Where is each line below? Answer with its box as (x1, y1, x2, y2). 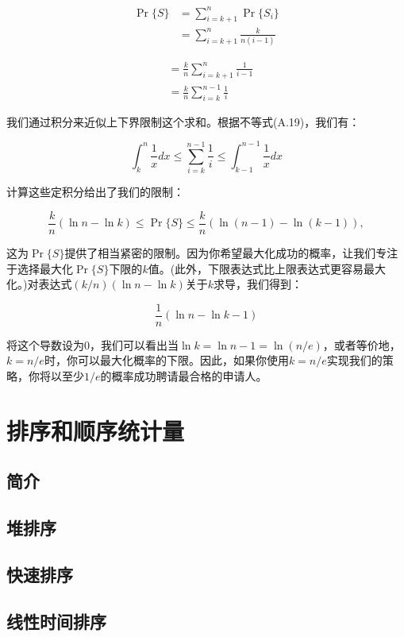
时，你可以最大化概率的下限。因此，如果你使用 (44, 352, 289, 369)
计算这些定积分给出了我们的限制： (6, 183, 184, 200)
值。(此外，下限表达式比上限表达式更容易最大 (148, 260, 387, 276)
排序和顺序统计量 (6, 414, 185, 446)
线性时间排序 (6, 608, 106, 633)
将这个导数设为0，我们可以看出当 (6, 336, 179, 353)
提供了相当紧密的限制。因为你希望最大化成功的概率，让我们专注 (64, 244, 398, 261)
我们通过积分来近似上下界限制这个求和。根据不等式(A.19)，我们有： (6, 113, 360, 129)
